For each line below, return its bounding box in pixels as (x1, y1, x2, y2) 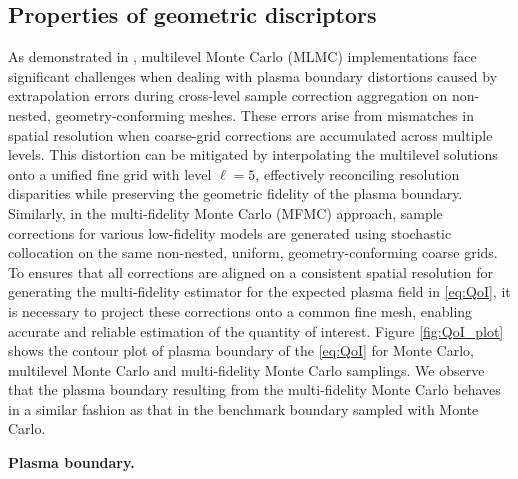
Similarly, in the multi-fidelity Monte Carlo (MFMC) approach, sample (8, 202, 443, 223)
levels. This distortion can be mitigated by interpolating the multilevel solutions (8, 144, 498, 165)
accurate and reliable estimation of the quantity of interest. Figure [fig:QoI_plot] (8, 320, 504, 341)
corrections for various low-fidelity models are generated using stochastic (8, 222, 452, 243)
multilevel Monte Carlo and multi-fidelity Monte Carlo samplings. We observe (8, 359, 485, 380)
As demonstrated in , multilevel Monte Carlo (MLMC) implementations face (8, 46, 477, 67)
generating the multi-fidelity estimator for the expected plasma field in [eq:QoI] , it (8, 281, 511, 302)
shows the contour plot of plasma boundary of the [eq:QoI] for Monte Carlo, (8, 340, 474, 361)
